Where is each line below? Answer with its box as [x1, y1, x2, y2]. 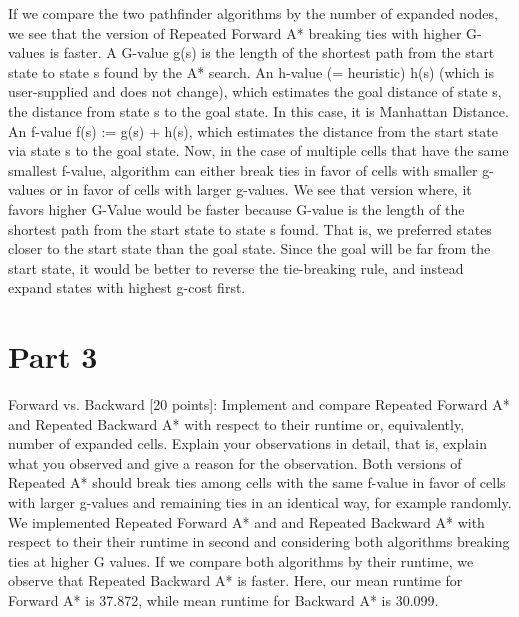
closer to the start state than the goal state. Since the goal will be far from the [8, 238, 491, 259]
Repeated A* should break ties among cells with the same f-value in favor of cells [8, 472, 506, 493]
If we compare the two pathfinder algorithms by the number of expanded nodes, [8, 3, 498, 23]
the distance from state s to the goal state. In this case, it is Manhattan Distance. [8, 100, 509, 121]
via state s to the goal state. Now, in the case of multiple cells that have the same [8, 140, 509, 161]
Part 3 [8, 336, 98, 377]
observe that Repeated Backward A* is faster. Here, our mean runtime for [8, 570, 463, 591]
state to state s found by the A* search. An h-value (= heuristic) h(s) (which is [8, 61, 494, 82]
